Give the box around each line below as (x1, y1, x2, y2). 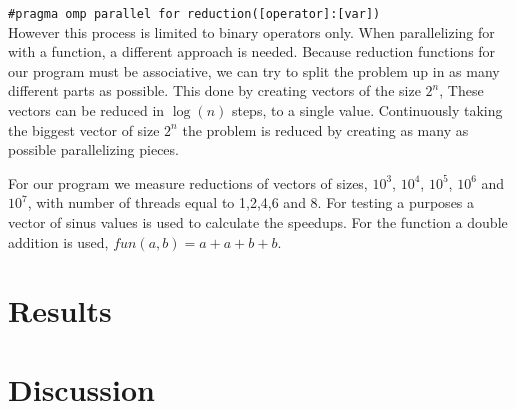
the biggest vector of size (8, 119, 160, 140)
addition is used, (8, 231, 109, 252)
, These (439, 80, 484, 101)
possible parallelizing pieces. (8, 139, 179, 160)
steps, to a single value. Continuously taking (231, 100, 503, 121)
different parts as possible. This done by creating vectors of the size (8, 80, 421, 101)
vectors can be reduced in (8, 100, 165, 121)
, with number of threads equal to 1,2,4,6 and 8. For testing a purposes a (27, 192, 475, 213)
